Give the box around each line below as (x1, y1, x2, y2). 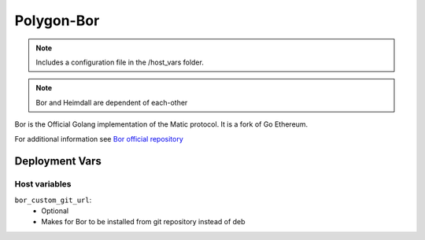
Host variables (14, 179, 72, 190)
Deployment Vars (14, 154, 102, 168)
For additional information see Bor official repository (14, 134, 184, 143)
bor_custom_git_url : (14, 195, 92, 205)
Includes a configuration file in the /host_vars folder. (35, 57, 204, 67)
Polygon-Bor (14, 12, 100, 29)
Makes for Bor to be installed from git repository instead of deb (41, 217, 246, 227)
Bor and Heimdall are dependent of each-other (35, 98, 188, 107)
